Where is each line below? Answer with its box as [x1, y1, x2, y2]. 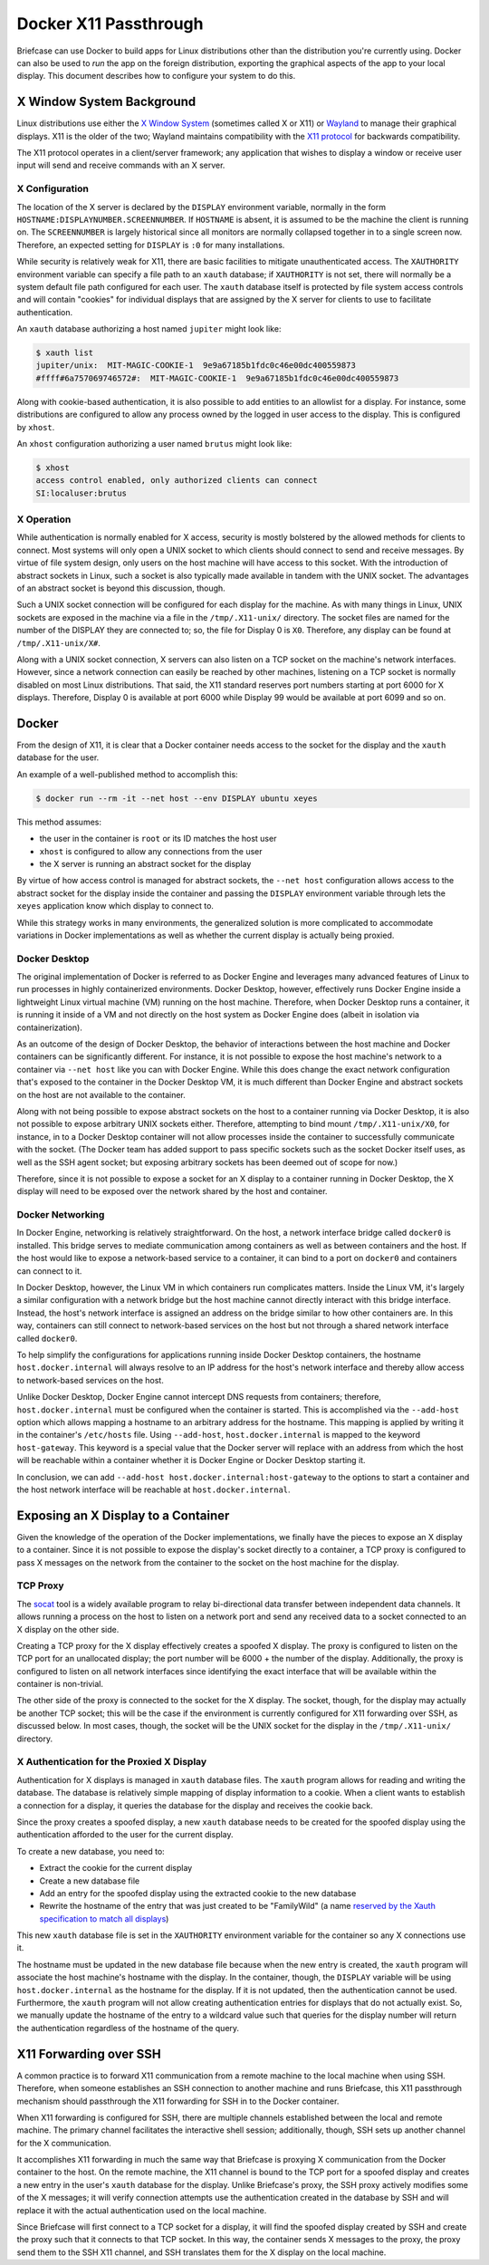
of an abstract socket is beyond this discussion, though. [16, 583, 225, 593]
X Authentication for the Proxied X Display [16, 1756, 207, 1769]
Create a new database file [39, 1875, 140, 1886]
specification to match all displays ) [39, 1913, 169, 1924]
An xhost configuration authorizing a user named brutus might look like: [16, 438, 292, 448]
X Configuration [16, 182, 90, 195]
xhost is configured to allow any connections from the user [39, 845, 263, 856]
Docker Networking [16, 1209, 105, 1221]
